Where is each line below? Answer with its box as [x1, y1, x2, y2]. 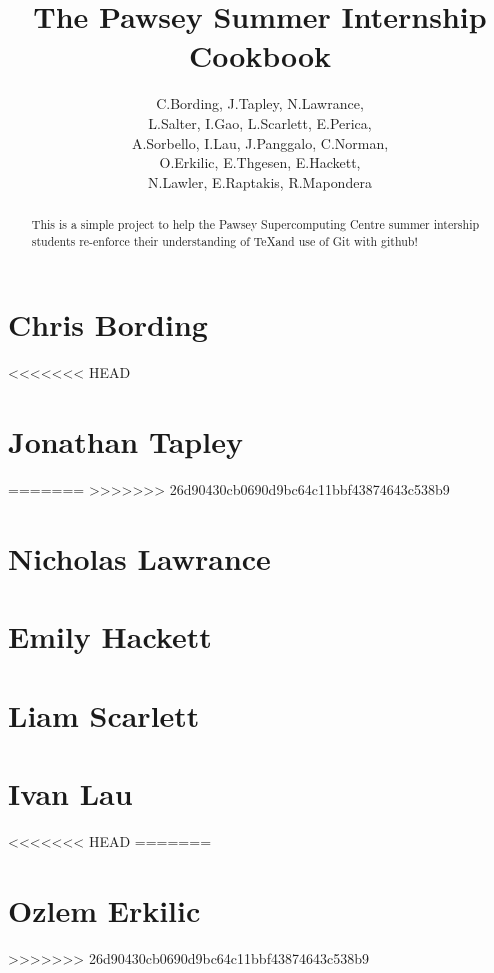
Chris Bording [8, 304, 208, 345]
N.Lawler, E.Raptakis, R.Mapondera [148, 171, 372, 192]
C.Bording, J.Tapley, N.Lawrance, [156, 93, 364, 114]
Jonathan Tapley [8, 421, 243, 462]
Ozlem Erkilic [8, 889, 201, 930]
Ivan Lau [8, 772, 133, 813]
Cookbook [188, 35, 332, 76]
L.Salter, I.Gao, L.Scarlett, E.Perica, [148, 112, 372, 133]
